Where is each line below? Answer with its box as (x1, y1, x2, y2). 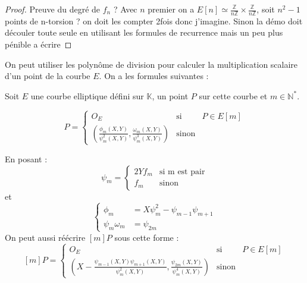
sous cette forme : (114, 231, 179, 243)
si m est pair (159, 167, 205, 176)
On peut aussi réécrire (5, 231, 86, 243)
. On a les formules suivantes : (99, 70, 209, 82)
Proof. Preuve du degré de (5, 3, 101, 15)
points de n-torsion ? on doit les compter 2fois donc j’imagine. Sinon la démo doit (5, 14, 303, 27)
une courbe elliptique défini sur (30, 89, 144, 102)
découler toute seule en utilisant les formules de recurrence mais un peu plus (5, 26, 283, 39)
